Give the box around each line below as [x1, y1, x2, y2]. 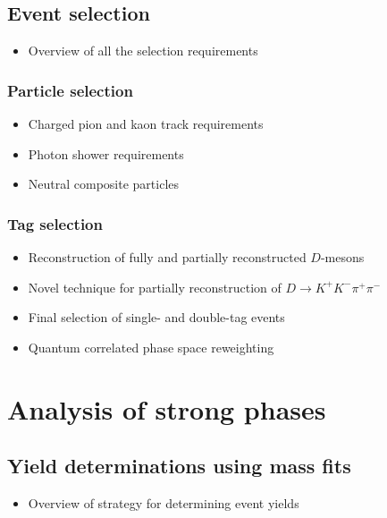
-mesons [320, 248, 365, 267]
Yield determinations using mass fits [7, 452, 351, 480]
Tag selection [7, 212, 103, 234]
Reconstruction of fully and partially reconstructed [28, 248, 307, 267]
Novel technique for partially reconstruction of [28, 277, 282, 296]
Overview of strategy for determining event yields [28, 493, 299, 512]
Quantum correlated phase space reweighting [28, 337, 274, 356]
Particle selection [7, 79, 133, 101]
